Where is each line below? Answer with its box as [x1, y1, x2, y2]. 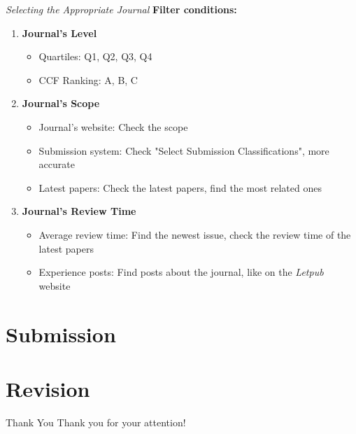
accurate [38, 157, 75, 171]
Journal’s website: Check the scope [38, 119, 188, 134]
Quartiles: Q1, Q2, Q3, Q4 [38, 49, 152, 64]
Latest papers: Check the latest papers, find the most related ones [38, 180, 322, 195]
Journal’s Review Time [22, 204, 136, 218]
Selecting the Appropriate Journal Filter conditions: [6, 2, 237, 16]
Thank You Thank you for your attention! [6, 414, 186, 429]
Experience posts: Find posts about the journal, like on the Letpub [38, 265, 324, 279]
